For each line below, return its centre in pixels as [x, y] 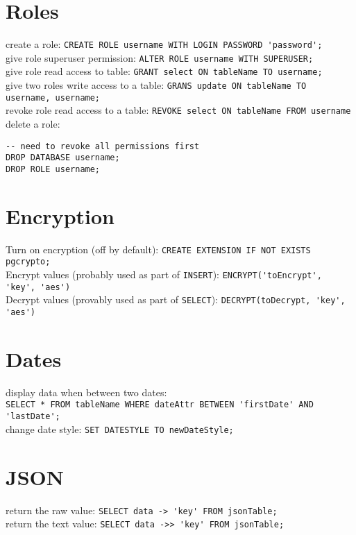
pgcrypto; [28, 262]
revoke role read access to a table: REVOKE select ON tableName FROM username [178, 110]
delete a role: [33, 124]
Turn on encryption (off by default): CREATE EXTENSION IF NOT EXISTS [158, 249]
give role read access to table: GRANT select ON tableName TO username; [164, 71]
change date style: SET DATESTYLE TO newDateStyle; [120, 428]
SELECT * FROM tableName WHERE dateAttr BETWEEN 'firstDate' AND [160, 405]
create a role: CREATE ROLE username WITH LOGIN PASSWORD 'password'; [164, 44]
